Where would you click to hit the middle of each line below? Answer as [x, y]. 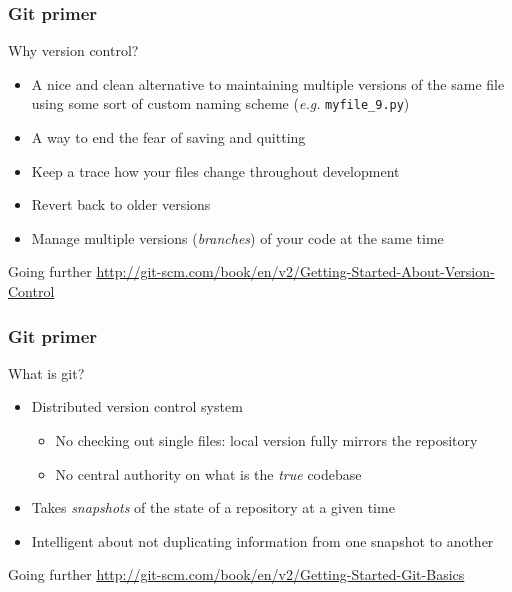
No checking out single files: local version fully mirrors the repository [266, 440]
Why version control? [73, 50]
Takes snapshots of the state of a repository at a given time [213, 507]
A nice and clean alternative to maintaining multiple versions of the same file [268, 83]
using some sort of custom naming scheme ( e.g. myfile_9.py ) [220, 103]
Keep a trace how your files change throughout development [215, 170]
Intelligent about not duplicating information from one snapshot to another [262, 540]
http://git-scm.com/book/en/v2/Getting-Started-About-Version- [295, 271]
